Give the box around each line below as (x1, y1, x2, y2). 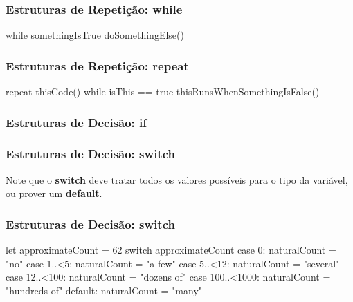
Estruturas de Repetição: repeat (6, 57, 189, 74)
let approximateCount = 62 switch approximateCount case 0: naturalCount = (6, 243, 336, 257)
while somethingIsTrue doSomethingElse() (6, 28, 184, 42)
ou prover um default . (6, 186, 102, 200)
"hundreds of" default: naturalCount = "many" (6, 283, 203, 297)
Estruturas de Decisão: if (6, 113, 147, 131)
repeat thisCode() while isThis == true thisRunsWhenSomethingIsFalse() (6, 84, 320, 99)
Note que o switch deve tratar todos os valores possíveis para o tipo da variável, (6, 172, 348, 187)
